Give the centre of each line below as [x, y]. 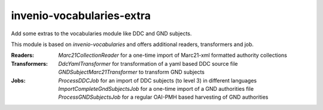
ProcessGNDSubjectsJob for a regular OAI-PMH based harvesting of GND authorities [163, 97]
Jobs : [19, 80]
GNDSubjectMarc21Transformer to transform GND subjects [131, 72]
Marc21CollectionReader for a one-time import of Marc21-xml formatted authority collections [173, 55]
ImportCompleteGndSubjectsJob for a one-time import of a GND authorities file [156, 88]
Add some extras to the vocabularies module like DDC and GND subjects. [101, 33]
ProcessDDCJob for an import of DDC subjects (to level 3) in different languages [158, 80]
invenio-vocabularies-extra [81, 16]
